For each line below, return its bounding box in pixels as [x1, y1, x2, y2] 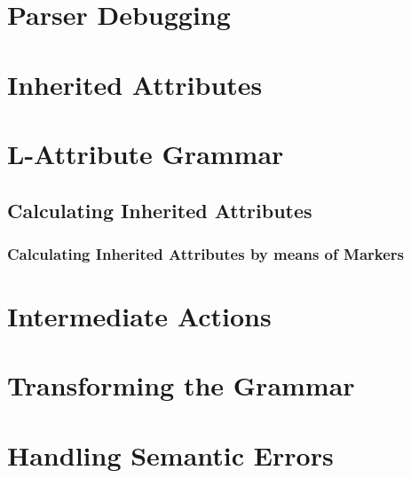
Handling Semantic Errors [7, 436, 334, 473]
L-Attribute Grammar [7, 135, 284, 171]
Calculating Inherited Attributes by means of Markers [7, 242, 405, 264]
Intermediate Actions [7, 297, 272, 333]
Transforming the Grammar [7, 367, 355, 404]
